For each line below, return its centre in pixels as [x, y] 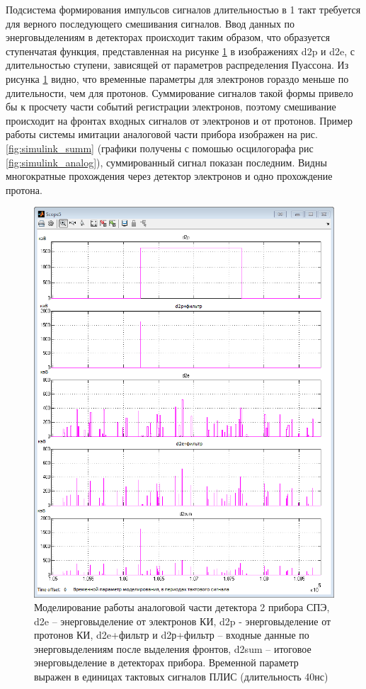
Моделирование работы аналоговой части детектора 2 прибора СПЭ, [182, 607]
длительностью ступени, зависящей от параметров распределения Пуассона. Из [177, 65]
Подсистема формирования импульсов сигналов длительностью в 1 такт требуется [183, 9]
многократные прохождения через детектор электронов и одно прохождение [169, 176]
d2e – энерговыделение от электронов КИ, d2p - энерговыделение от [183, 621]
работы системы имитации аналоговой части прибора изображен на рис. [162, 134]
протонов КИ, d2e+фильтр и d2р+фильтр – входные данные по [172, 635]
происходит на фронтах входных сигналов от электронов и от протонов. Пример [179, 120]
